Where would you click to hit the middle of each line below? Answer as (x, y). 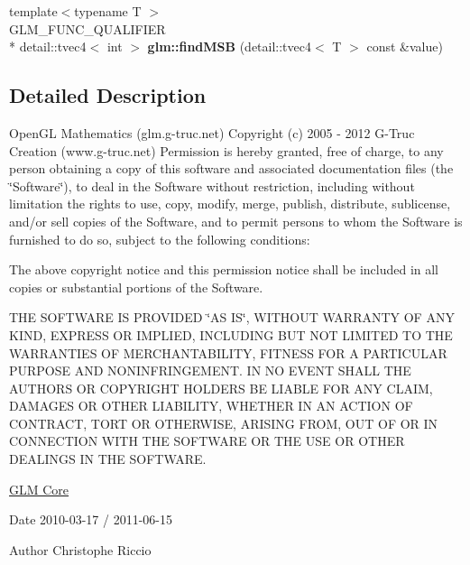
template (33, 11)
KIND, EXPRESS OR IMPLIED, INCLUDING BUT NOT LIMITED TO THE (231, 334)
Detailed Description (108, 95)
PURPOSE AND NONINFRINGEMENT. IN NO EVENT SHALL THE (210, 370)
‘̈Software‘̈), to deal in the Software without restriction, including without (212, 185)
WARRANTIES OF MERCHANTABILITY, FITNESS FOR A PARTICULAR (228, 352)
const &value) (405, 46)
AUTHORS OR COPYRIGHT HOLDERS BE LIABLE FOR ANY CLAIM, (221, 388)
